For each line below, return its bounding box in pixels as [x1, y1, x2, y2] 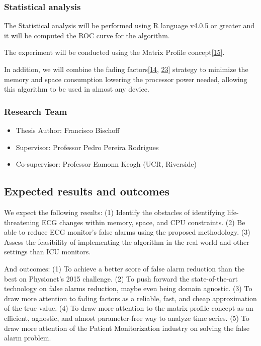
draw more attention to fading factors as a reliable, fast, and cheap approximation [4, 293, 257, 303]
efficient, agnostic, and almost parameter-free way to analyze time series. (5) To [4, 312, 249, 323]
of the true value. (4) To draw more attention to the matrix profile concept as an [4, 303, 253, 313]
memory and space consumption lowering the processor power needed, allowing [4, 74, 247, 84]
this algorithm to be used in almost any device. [4, 84, 149, 94]
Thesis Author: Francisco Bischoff [16, 125, 120, 135]
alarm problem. [4, 332, 51, 343]
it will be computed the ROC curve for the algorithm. [4, 30, 170, 40]
